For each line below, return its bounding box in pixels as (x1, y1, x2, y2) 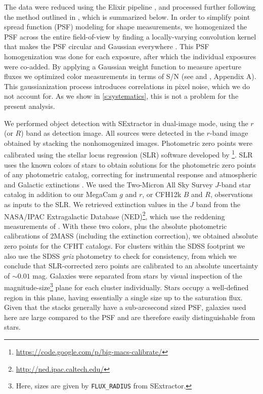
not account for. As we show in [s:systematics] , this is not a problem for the (4, 91, 239, 101)
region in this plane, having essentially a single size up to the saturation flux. (4, 292, 243, 302)
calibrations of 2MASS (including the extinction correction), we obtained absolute (4, 230, 258, 241)
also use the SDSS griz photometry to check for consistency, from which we (4, 250, 237, 261)
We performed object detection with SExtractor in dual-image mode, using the (4, 117, 248, 128)
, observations (210, 189, 253, 200)
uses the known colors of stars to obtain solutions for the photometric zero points (4, 159, 256, 170)
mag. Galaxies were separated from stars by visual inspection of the (32, 270, 242, 281)
